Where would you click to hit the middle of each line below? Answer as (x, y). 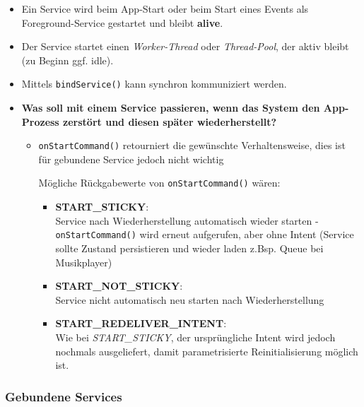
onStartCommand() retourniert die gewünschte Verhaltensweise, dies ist (192, 145)
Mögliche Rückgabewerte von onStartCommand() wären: (159, 183)
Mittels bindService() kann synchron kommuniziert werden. (154, 84)
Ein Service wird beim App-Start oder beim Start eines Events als (165, 8)
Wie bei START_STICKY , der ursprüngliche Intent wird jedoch (195, 337)
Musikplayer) (84, 262)
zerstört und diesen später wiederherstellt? (170, 121)
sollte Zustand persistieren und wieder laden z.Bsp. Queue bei (189, 248)
